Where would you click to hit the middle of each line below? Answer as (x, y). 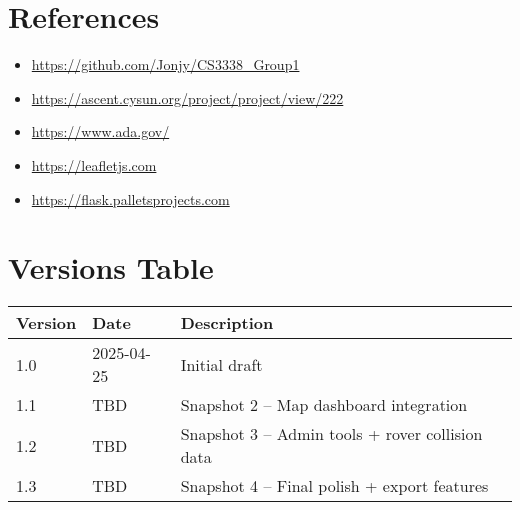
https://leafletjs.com (94, 164)
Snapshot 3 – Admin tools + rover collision (331, 434)
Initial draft (221, 364)
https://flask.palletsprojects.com (130, 198)
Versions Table (111, 267)
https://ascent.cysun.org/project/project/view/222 (187, 97)
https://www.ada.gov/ (100, 131)
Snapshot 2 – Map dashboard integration (324, 405)
